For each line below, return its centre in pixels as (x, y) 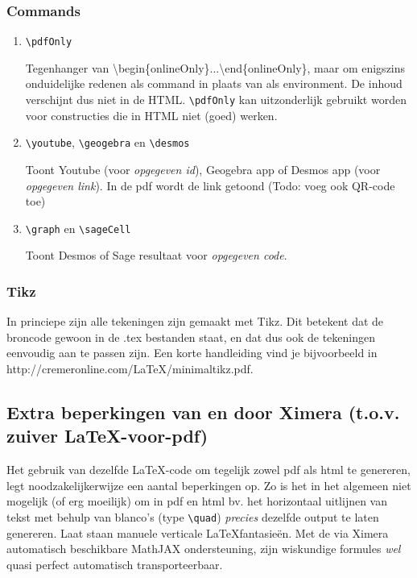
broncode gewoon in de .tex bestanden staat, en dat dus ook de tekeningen (191, 337)
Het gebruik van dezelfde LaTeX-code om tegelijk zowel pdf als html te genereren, (208, 470)
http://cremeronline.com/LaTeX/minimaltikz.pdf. (130, 368)
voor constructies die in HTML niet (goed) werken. (151, 115)
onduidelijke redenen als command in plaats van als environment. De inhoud (214, 83)
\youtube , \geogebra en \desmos (107, 142)
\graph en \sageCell (78, 228)
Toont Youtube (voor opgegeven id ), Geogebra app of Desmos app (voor (203, 169)
